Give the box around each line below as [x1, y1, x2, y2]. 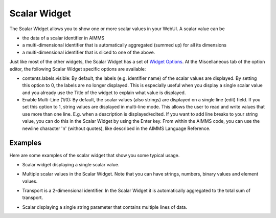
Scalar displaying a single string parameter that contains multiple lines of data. [22, 204, 188, 210]
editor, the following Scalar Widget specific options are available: [9, 66, 146, 72]
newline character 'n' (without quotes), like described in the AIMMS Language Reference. [22, 125, 211, 132]
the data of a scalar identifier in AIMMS [22, 35, 105, 41]
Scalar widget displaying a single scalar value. [22, 161, 120, 167]
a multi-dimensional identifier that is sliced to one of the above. [22, 49, 155, 55]
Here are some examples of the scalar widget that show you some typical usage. [9, 152, 180, 158]
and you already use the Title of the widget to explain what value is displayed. [22, 90, 186, 96]
